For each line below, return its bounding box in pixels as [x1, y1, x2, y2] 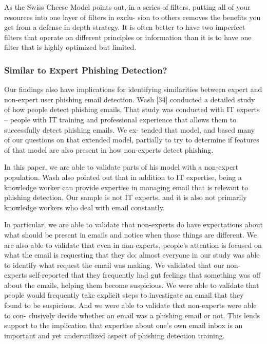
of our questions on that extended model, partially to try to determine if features [4, 134, 259, 145]
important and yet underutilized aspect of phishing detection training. [4, 330, 225, 340]
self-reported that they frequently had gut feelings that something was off [29, 269, 261, 280]
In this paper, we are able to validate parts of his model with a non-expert [4, 161, 239, 172]
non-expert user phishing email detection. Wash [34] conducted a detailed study [4, 94, 255, 104]
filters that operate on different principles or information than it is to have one [4, 31, 252, 42]
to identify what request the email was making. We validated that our [4, 259, 224, 270]
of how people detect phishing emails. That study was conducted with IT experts [4, 104, 260, 115]
